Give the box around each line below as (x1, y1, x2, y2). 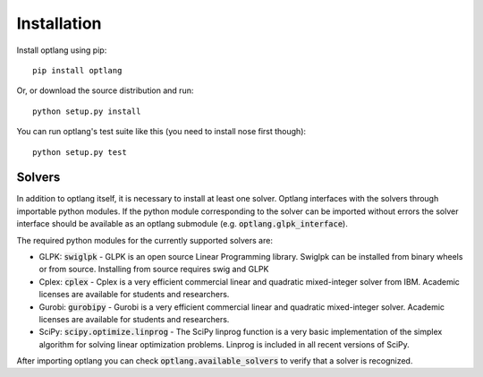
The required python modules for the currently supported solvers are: (16, 235, 273, 245)
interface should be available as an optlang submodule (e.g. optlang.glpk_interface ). (16, 218, 348, 229)
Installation (16, 13, 102, 33)
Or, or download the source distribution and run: (16, 85, 194, 96)
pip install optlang (32, 65, 123, 75)
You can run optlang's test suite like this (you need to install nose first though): (16, 126, 307, 137)
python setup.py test (32, 147, 127, 157)
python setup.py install (32, 106, 141, 116)
